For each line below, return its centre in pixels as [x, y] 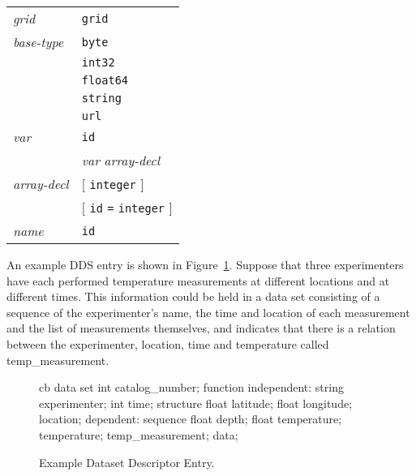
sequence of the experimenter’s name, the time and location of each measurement [208, 312]
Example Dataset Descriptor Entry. [127, 462]
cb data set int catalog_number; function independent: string [191, 387]
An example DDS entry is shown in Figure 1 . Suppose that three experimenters [205, 264]
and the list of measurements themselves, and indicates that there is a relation [201, 328]
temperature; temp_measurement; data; [139, 434]
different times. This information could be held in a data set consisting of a [193, 296]
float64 [105, 80]
